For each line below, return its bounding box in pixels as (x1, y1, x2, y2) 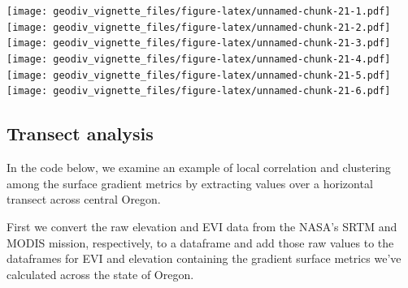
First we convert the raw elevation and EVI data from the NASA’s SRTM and (7, 217, 397, 234)
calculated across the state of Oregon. (7, 265, 194, 282)
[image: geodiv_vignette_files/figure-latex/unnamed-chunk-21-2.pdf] (7, 21, 391, 33)
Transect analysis (7, 121, 154, 146)
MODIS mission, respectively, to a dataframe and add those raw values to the (7, 234, 394, 251)
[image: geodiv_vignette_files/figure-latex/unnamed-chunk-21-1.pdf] (7, 6, 391, 17)
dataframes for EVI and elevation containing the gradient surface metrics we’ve (7, 250, 401, 267)
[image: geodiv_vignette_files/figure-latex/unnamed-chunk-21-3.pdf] (7, 37, 391, 49)
